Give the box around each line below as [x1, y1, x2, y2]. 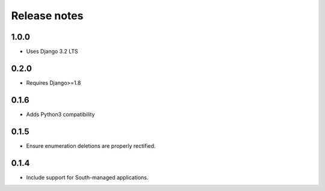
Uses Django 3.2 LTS [26, 48, 78, 55]
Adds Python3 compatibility [26, 111, 95, 118]
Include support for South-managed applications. [26, 174, 149, 181]
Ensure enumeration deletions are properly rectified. [26, 142, 156, 150]
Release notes [11, 9, 84, 22]
